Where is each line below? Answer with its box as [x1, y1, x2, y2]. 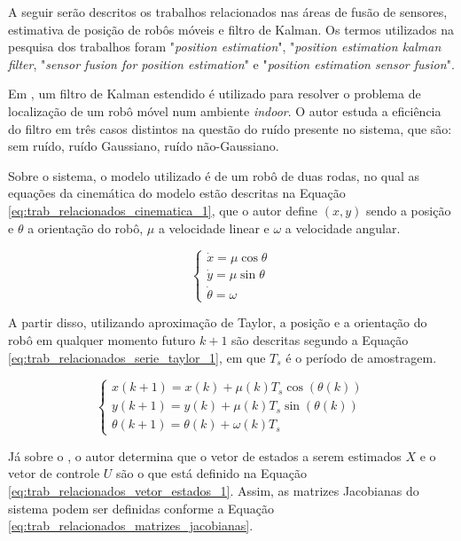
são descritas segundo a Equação [231, 330, 409, 349]
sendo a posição [365, 200, 451, 219]
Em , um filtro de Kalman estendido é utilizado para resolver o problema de [8, 84, 421, 103]
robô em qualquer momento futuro [8, 330, 196, 349]
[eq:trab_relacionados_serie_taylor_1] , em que [8, 348, 266, 366]
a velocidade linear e [158, 218, 270, 237]
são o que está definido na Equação [116, 464, 308, 482]
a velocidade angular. [285, 218, 401, 237]
